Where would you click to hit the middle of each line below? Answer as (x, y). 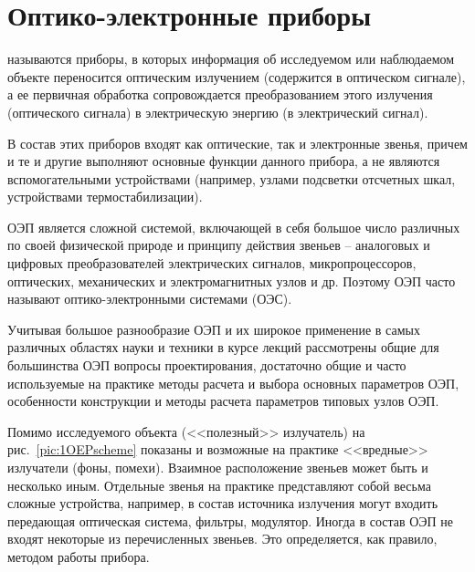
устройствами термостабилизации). (105, 197)
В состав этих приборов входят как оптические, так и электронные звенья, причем (237, 143)
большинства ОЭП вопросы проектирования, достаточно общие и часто (207, 365)
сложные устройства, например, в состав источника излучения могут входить (223, 503)
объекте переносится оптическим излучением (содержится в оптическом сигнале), (237, 76)
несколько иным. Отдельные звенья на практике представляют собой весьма (219, 485)
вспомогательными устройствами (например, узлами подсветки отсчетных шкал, (232, 178)
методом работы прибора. (79, 556)
